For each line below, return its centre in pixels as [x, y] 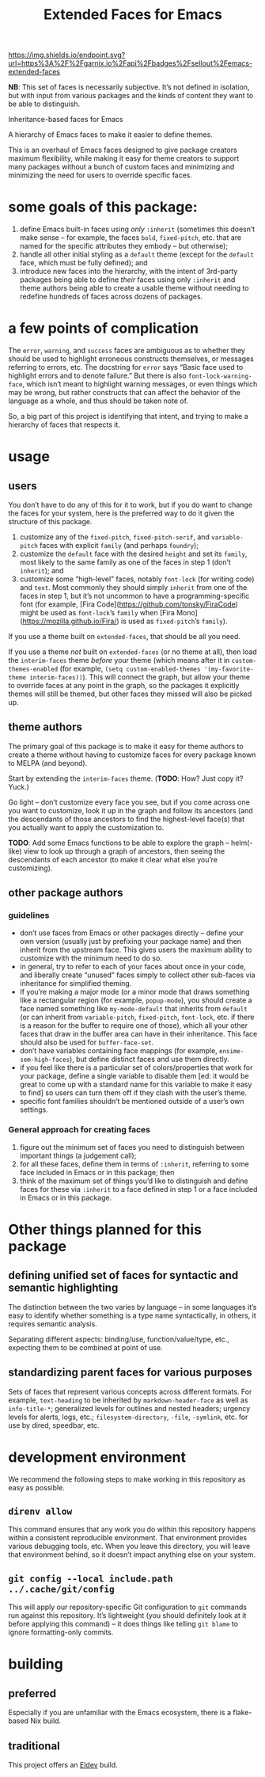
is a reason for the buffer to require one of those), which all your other [133, 1025]
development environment [97, 1457]
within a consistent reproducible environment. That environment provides [128, 1538]
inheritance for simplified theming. [76, 983]
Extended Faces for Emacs [133, 15]
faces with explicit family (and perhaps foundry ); [119, 546]
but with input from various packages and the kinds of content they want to [131, 96]
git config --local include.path [91, 1579]
